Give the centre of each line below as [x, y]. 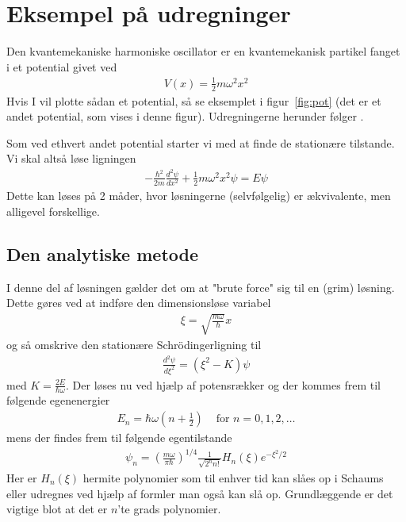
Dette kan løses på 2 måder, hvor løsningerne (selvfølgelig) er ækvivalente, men [199, 196]
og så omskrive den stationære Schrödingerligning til [134, 345]
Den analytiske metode [103, 253]
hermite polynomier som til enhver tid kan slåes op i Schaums [233, 477]
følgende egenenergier [58, 400]
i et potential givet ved [62, 66]
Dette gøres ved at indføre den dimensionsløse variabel [139, 303]
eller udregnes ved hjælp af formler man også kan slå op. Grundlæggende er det [200, 493]
